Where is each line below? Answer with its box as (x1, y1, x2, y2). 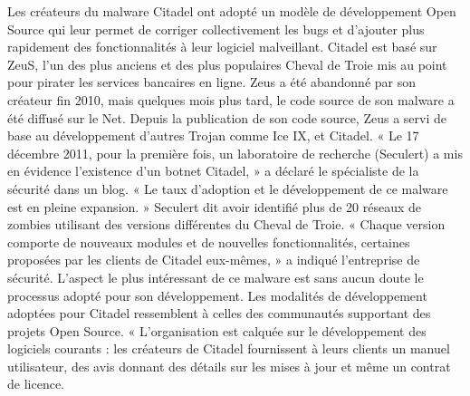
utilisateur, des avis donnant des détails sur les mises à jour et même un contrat (7, 356, 451, 375)
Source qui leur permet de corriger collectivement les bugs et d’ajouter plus (7, 19, 425, 38)
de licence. (7, 374, 64, 393)
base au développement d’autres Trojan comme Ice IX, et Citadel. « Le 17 (7, 126, 419, 145)
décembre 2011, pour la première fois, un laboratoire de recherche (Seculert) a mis (7, 143, 463, 162)
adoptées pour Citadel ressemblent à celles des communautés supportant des (7, 304, 431, 323)
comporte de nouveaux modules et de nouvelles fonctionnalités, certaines (7, 232, 410, 251)
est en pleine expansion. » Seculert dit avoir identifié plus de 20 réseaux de (7, 197, 421, 216)
